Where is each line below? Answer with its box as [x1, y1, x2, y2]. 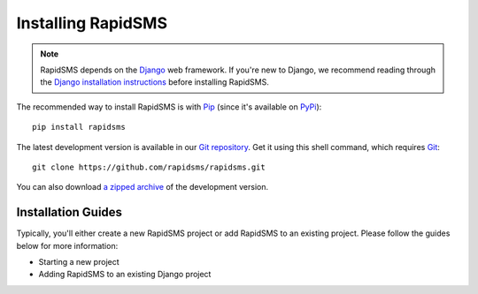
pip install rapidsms [32, 122, 126, 132]
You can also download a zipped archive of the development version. [16, 182, 269, 192]
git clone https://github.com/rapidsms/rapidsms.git [32, 162, 266, 172]
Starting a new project [38, 256, 119, 267]
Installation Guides [16, 205, 123, 220]
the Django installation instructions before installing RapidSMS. [40, 77, 269, 87]
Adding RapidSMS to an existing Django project [38, 269, 212, 280]
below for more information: [16, 240, 119, 251]
